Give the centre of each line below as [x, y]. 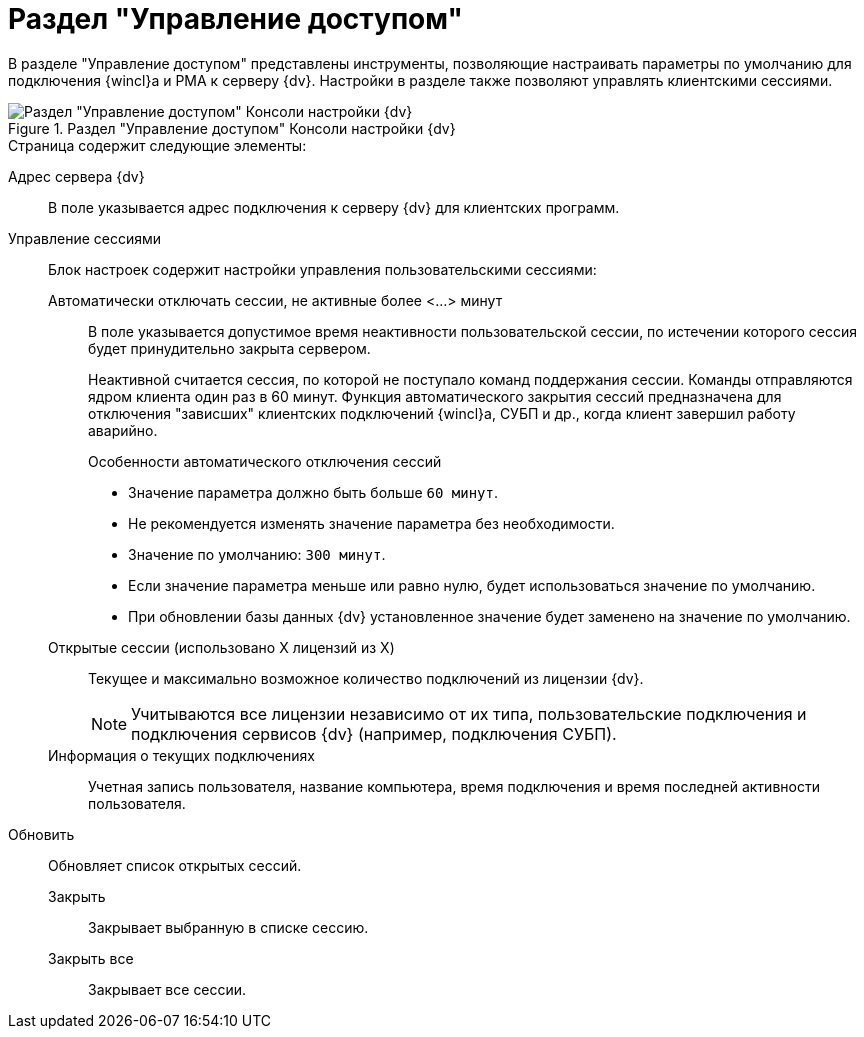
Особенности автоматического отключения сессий [265, 461]
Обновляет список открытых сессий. [175, 865]
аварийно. [123, 430]
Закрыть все [91, 958]
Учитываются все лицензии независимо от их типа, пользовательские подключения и [469, 713]
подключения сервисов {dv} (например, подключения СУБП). [374, 733]
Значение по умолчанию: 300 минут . [257, 554]
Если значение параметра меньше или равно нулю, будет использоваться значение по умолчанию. [472, 585]
